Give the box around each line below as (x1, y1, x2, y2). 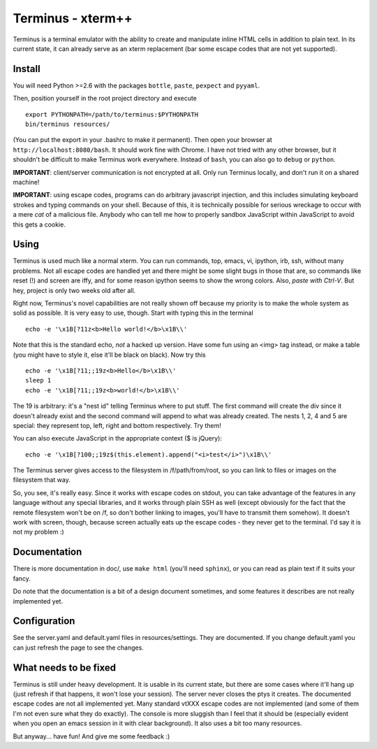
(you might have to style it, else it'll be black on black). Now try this (13, 350, 206, 359)
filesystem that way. (13, 476, 71, 484)
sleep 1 (25, 376, 52, 385)
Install (13, 63, 41, 75)
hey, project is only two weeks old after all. (13, 286, 136, 294)
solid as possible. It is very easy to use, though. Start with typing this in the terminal (13, 308, 254, 318)
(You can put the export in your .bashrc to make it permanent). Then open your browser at (13, 136, 272, 144)
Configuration (13, 615, 75, 627)
